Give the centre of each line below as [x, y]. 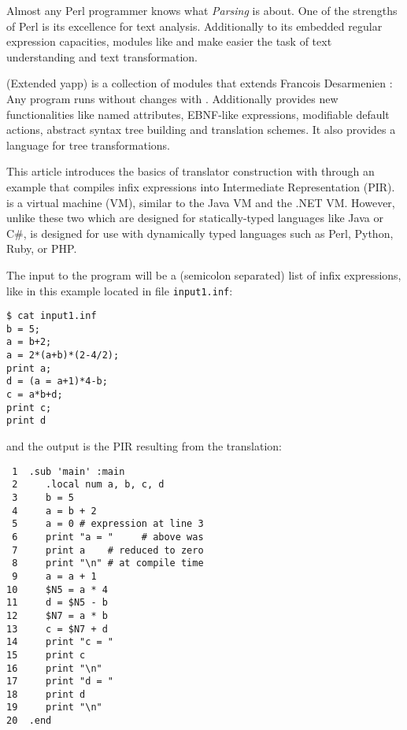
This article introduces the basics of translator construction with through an [191, 171]
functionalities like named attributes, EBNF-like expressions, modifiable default [198, 114]
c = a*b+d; [35, 395]
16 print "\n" [54, 668]
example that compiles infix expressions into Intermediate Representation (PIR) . [201, 186]
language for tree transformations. [88, 145]
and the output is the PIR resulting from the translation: [144, 446]
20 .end [29, 721]
